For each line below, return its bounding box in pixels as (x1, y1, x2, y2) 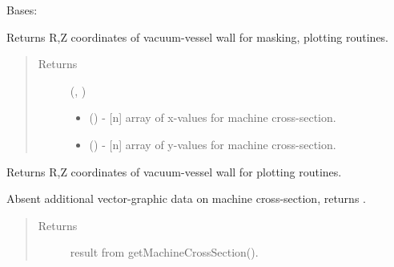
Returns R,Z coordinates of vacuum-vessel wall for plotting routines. (6, 163, 342, 180)
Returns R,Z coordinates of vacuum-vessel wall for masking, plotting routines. (6, 28, 389, 45)
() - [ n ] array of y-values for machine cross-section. (89, 136, 336, 152)
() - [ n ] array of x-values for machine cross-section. (89, 109, 336, 126)
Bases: (6, 2, 38, 18)
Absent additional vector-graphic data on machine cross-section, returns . (6, 190, 366, 207)
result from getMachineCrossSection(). (70, 244, 259, 261)
